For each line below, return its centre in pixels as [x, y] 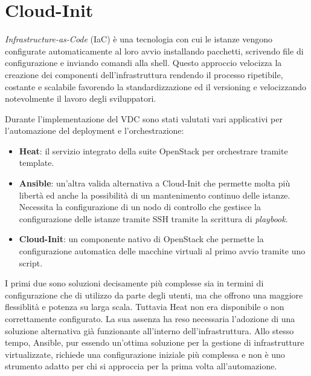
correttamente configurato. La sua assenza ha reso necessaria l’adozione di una [150, 318]
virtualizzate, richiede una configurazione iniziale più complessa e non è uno [145, 354]
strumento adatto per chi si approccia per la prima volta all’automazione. [141, 366]
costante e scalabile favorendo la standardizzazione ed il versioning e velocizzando [155, 86]
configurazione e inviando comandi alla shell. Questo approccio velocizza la [143, 63]
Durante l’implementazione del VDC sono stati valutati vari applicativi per [144, 118]
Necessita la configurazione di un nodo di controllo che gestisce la [140, 207]
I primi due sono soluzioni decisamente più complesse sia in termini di [134, 283]
